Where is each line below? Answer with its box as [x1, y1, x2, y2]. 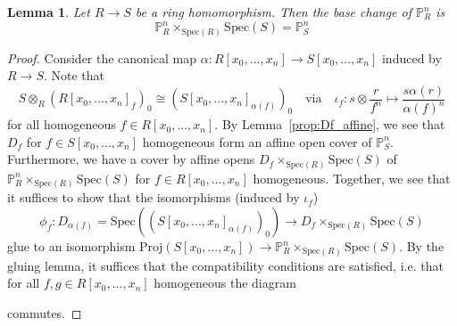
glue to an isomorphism [7, 237, 136, 256]
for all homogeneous [7, 115, 116, 134]
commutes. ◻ [7, 303, 82, 322]
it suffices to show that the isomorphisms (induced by [7, 188, 300, 207]
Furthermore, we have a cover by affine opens [7, 150, 255, 168]
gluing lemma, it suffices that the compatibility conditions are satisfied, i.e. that [7, 256, 444, 274]
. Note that [43, 66, 105, 85]
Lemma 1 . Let [7, 3, 90, 20]
